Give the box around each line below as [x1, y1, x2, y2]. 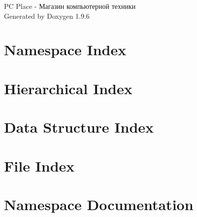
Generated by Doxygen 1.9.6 [4, 10, 90, 21]
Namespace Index [4, 39, 127, 60]
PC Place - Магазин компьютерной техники [4, 1, 136, 11]
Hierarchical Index [4, 78, 132, 98]
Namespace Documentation [4, 194, 194, 214]
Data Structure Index [4, 117, 154, 137]
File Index [4, 155, 75, 176]
